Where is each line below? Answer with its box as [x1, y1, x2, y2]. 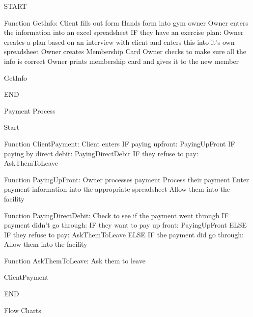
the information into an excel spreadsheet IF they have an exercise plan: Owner [4, 27, 244, 37]
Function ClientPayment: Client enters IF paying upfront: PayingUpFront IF [4, 138, 235, 148]
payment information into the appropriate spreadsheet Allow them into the [4, 184, 230, 194]
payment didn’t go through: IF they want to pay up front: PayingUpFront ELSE [4, 220, 247, 230]
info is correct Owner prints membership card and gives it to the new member [4, 56, 239, 66]
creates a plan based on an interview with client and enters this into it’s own [4, 36, 235, 47]
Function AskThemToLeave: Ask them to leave [4, 255, 145, 265]
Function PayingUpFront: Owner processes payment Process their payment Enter [4, 174, 249, 184]
